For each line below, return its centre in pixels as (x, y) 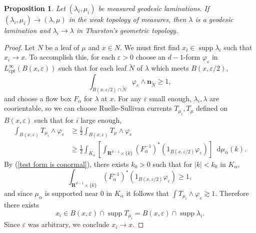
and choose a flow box (38, 98)
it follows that (148, 193)
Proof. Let (19, 47)
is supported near (71, 193)
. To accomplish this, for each (70, 57)
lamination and (27, 30)
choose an (150, 57)
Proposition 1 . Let (35, 8)
